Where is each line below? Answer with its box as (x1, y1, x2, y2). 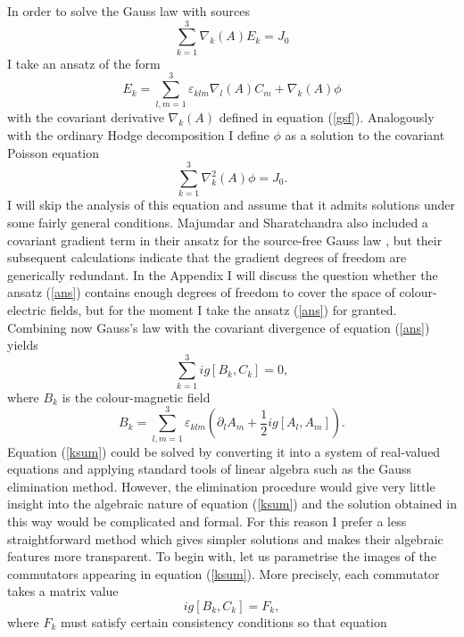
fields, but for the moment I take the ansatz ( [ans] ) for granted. (50, 300, 397, 318)
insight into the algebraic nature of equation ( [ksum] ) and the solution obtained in (7, 494, 457, 513)
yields (7, 335, 38, 354)
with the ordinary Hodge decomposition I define (7, 126, 269, 145)
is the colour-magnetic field (62, 387, 211, 406)
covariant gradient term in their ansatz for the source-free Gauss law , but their (7, 230, 443, 249)
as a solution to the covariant (285, 126, 445, 145)
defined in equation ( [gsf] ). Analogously (219, 108, 435, 127)
